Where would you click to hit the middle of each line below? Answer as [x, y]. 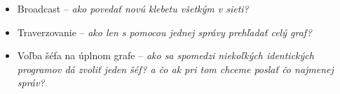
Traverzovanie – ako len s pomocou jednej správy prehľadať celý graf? [164, 32]
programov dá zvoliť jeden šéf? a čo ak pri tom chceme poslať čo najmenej [175, 69]
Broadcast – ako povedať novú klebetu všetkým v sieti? [133, 8]
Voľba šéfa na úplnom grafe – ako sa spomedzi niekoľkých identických [165, 55]
